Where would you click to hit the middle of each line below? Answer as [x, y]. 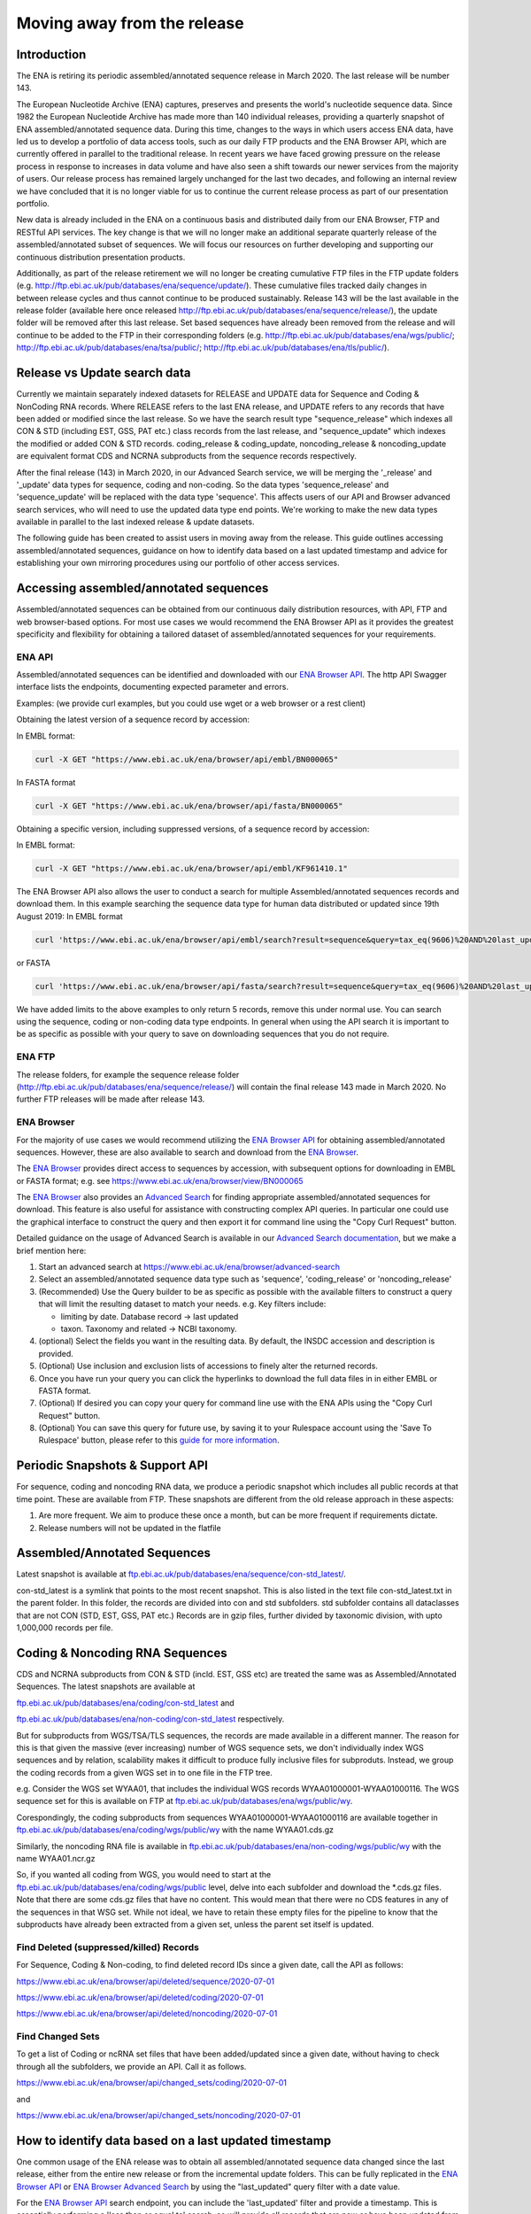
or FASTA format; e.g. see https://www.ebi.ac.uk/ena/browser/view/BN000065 [160, 1181]
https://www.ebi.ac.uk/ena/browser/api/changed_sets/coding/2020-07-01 [152, 2083]
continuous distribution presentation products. [101, 257]
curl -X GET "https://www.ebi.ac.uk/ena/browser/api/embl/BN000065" [187, 759]
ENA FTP [36, 1057]
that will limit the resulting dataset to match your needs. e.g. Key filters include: [182, 1304]
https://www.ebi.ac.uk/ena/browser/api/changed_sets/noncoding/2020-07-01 [158, 2115]
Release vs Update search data [104, 373]
